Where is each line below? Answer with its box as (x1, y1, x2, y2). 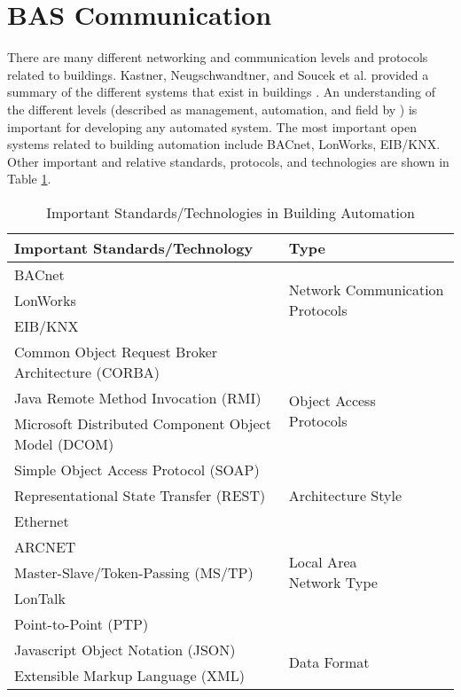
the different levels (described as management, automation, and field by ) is (7, 99, 418, 118)
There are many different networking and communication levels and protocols (7, 48, 428, 67)
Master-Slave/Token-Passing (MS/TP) (14, 561, 254, 583)
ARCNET (14, 536, 76, 557)
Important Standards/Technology (14, 237, 254, 258)
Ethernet (14, 510, 69, 531)
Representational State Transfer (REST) (14, 484, 266, 505)
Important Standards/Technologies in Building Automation (46, 201, 415, 223)
